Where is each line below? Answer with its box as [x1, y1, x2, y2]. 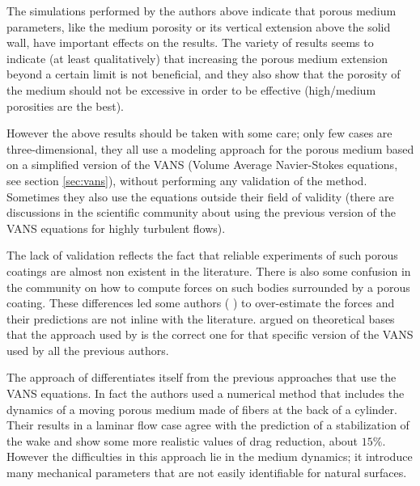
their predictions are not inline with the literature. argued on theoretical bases [6, 310, 395, 327]
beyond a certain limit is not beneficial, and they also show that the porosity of [6, 66, 401, 82]
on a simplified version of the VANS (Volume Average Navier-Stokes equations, [6, 156, 398, 173]
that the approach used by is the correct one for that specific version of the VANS [6, 326, 414, 343]
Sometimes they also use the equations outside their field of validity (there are [6, 188, 394, 205]
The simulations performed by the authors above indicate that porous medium [6, 2, 397, 19]
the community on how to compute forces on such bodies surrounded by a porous [6, 278, 410, 295]
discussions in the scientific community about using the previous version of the [6, 204, 396, 221]
